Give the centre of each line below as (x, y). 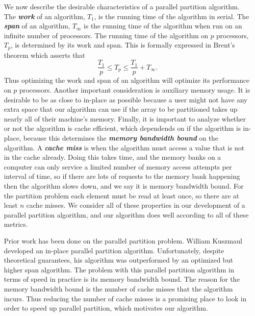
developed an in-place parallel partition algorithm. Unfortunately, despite (114, 250)
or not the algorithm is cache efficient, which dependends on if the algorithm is (122, 128)
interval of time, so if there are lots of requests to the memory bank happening (122, 176)
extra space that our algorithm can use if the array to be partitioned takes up (121, 109)
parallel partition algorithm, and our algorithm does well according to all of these (126, 214)
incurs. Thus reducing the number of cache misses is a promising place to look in (125, 298)
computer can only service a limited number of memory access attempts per (118, 166)
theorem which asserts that (45, 55)
